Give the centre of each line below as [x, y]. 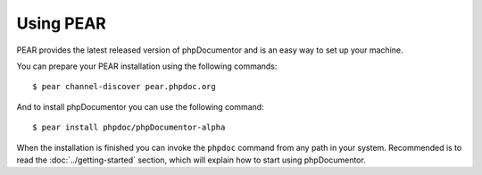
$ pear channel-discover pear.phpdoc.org [124, 87]
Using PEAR [61, 23]
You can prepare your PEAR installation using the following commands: [147, 66]
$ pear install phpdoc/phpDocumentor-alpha [129, 128]
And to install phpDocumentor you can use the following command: [140, 106]
